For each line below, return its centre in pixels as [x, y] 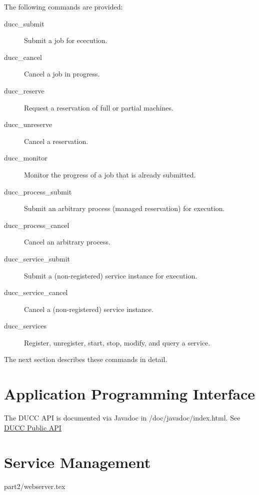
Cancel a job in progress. [62, 74]
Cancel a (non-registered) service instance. [89, 309]
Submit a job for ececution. [66, 40]
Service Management [77, 462]
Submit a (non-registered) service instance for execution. [111, 275]
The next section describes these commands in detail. [86, 359]
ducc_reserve [24, 90]
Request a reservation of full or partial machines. [99, 107]
